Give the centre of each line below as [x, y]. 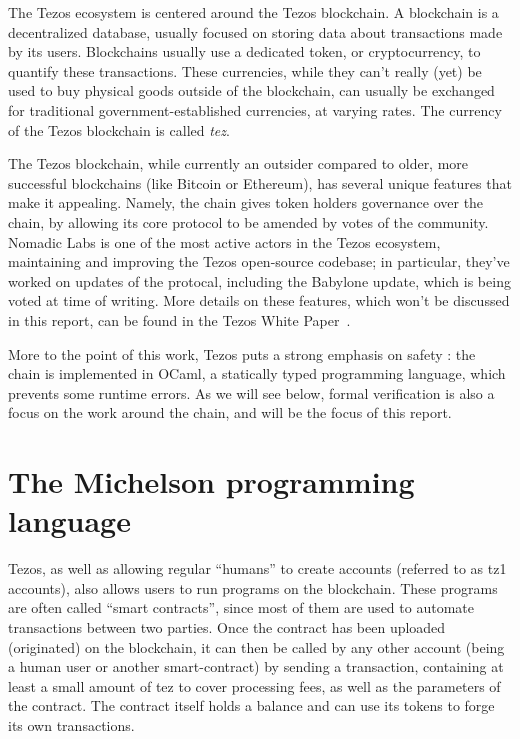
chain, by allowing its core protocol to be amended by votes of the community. [248, 221]
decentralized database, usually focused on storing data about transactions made [255, 31]
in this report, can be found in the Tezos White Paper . [179, 319]
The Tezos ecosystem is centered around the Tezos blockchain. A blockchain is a [253, 12]
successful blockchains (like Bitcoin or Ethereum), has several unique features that [260, 182]
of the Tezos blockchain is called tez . [119, 129]
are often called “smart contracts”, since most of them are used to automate [241, 607]
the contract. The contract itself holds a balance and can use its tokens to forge [251, 705]
